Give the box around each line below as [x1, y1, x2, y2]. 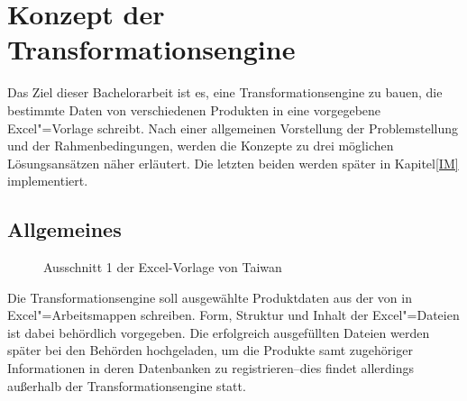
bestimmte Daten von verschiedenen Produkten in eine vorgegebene [7, 100, 381, 119]
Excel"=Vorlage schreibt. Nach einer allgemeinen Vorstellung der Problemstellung [7, 118, 458, 137]
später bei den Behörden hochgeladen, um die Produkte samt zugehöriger [7, 341, 413, 360]
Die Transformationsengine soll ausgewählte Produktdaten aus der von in [7, 287, 412, 306]
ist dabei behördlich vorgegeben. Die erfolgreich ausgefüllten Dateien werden [7, 323, 430, 342]
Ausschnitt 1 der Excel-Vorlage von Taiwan [43, 258, 282, 277]
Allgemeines [7, 215, 122, 243]
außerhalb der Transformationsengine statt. [7, 376, 246, 395]
